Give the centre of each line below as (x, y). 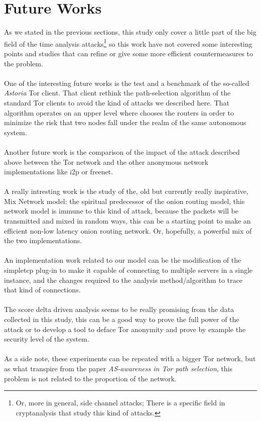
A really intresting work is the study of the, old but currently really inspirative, (126, 191)
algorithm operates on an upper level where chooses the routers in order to (119, 112)
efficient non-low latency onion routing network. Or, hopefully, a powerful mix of (128, 230)
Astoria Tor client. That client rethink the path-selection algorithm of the (117, 93)
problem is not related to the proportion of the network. (90, 378)
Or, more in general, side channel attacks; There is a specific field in (120, 403)
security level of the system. (47, 339)
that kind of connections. (42, 290)
